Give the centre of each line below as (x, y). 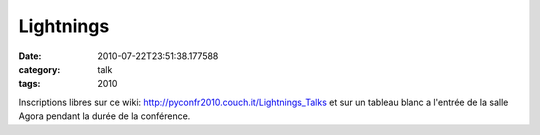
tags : (29, 84)
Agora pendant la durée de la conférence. (104, 116)
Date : (30, 56)
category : (39, 69)
